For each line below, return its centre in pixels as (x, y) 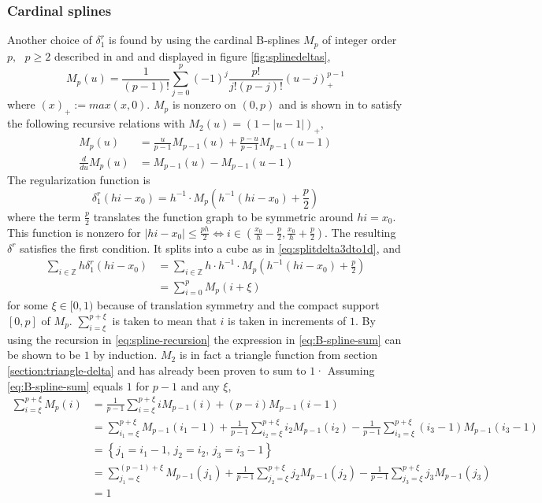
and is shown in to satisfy (340, 104)
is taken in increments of (287, 320)
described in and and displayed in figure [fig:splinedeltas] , (192, 55)
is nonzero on (204, 104)
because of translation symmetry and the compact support (238, 305)
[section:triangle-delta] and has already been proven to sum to (157, 370)
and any (200, 385)
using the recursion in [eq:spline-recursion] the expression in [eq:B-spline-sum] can (204, 339)
